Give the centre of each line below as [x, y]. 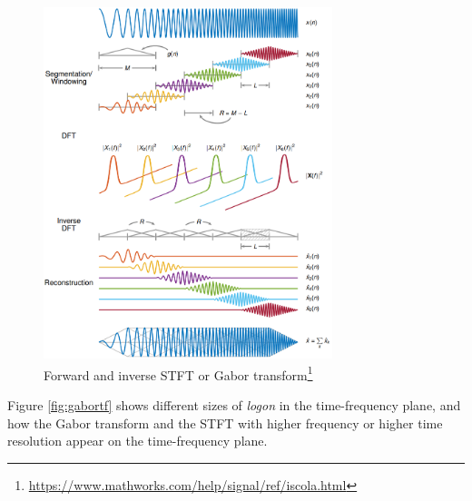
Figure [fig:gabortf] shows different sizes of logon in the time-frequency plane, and [234, 405]
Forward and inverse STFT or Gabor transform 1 [178, 373]
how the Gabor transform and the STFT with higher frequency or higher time [225, 422]
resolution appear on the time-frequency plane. [138, 441]
